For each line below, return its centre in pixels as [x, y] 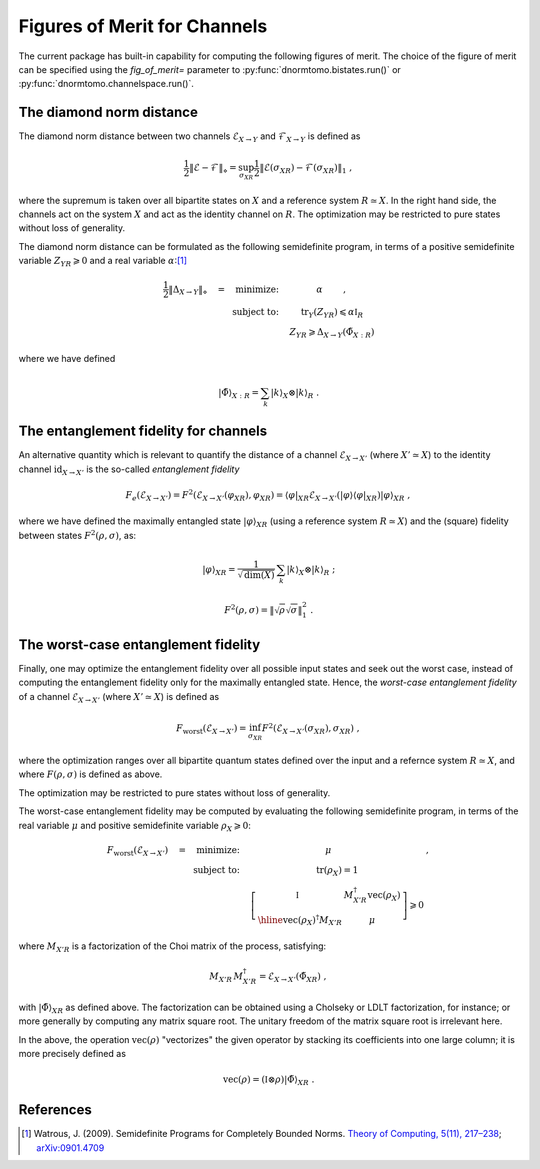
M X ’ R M [226, 977]
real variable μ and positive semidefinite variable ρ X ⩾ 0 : [135, 826]
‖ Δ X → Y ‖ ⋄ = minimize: [224, 290]
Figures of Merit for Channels [143, 26]
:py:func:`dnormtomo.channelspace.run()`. [106, 84]
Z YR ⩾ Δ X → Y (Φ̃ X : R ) [332, 333]
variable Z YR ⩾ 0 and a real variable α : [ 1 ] [103, 262]
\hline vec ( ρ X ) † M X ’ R [300, 920]
